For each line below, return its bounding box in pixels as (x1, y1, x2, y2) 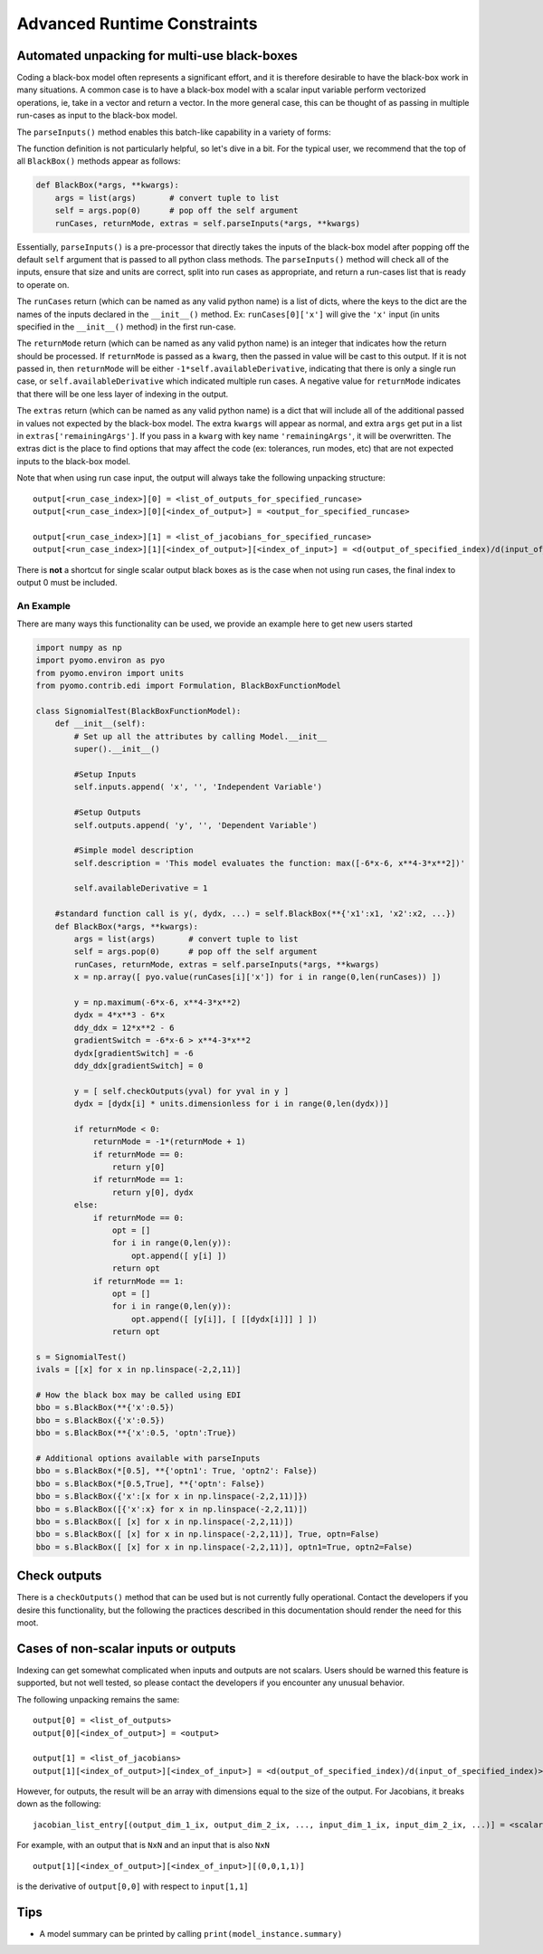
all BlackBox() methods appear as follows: (16, 156, 181, 167)
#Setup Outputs (73, 807, 142, 818)
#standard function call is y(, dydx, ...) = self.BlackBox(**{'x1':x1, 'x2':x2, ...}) (54, 909, 456, 919)
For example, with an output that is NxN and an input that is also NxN (16, 1840, 271, 1851)
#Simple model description (73, 845, 194, 855)
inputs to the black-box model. (16, 455, 131, 466)
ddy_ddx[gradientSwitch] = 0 (73, 1060, 204, 1071)
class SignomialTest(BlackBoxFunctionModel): (35, 706, 242, 716)
